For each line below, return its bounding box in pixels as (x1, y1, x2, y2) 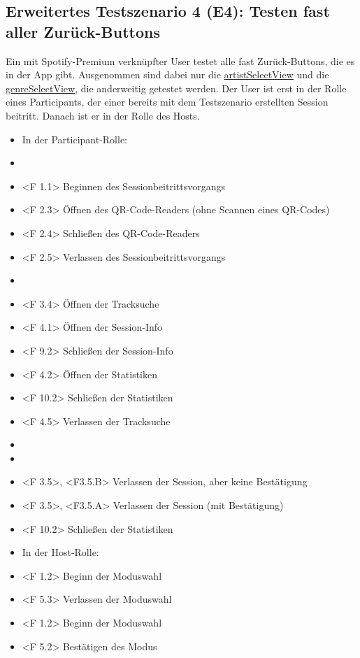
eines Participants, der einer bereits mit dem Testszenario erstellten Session (6, 94, 329, 109)
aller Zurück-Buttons (6, 20, 161, 42)
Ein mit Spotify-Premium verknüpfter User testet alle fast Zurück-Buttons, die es (6, 53, 355, 68)
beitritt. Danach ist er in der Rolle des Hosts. (6, 108, 200, 122)
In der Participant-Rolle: (22, 131, 128, 146)
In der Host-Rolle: (22, 545, 99, 559)
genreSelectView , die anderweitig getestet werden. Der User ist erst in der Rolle (6, 80, 347, 95)
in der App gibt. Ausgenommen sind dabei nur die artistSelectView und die (6, 67, 329, 82)
